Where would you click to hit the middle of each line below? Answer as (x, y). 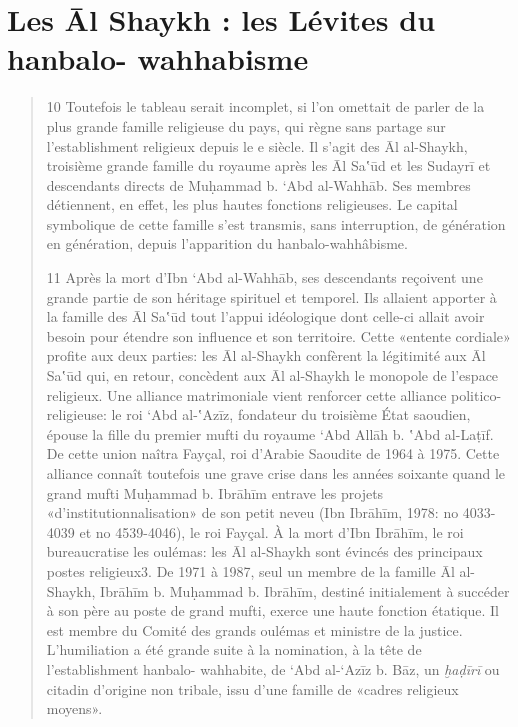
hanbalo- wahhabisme (158, 58)
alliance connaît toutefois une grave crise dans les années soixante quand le (276, 473)
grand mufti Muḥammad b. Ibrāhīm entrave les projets (215, 492)
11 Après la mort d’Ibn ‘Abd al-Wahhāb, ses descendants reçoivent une (264, 277)
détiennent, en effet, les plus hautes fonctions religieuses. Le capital (252, 204)
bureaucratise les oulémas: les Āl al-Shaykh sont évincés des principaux (264, 551)
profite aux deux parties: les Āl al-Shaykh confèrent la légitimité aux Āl (266, 355)
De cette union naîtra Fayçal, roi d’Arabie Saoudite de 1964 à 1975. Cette (273, 453)
